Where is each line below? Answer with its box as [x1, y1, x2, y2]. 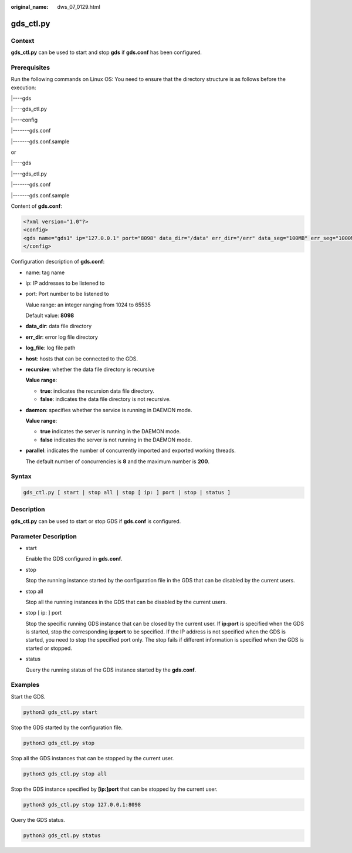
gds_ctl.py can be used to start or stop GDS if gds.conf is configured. [11, 517, 181, 525]
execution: [11, 84, 36, 91]
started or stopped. [25, 645, 73, 652]
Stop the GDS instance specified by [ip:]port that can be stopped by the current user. [11, 785, 218, 793]
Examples [11, 681, 40, 689]
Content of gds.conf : [11, 203, 63, 210]
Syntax [11, 473, 32, 481]
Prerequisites [11, 63, 50, 72]
